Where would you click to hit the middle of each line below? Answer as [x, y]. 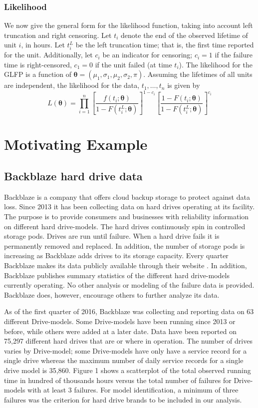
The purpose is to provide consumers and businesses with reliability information [127, 216]
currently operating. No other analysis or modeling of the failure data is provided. [129, 285]
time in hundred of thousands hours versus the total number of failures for [118, 380]
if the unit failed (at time [133, 64]
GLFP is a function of [38, 74]
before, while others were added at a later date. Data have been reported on [120, 331]
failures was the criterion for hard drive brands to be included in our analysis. [123, 399]
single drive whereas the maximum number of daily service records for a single [124, 360]
